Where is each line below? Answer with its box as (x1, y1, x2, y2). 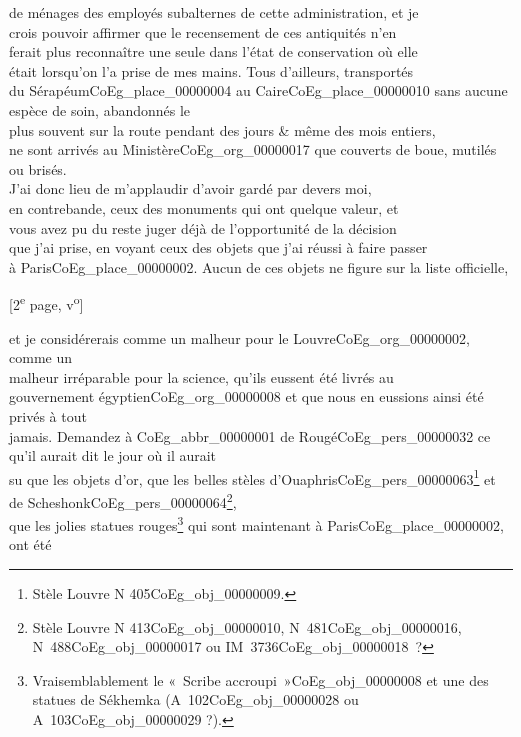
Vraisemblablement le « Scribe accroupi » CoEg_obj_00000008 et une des (32, 669, 489, 690)
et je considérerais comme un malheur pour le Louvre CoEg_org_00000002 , (9, 327, 470, 348)
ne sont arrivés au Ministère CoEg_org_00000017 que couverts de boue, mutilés (9, 139, 497, 160)
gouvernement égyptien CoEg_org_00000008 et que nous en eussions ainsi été (9, 386, 484, 407)
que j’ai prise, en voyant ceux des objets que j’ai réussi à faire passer (9, 237, 428, 258)
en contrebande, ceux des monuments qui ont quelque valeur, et (9, 197, 399, 218)
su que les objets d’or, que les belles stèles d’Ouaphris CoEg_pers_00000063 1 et (9, 465, 496, 489)
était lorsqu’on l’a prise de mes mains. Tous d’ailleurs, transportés (9, 60, 414, 81)
